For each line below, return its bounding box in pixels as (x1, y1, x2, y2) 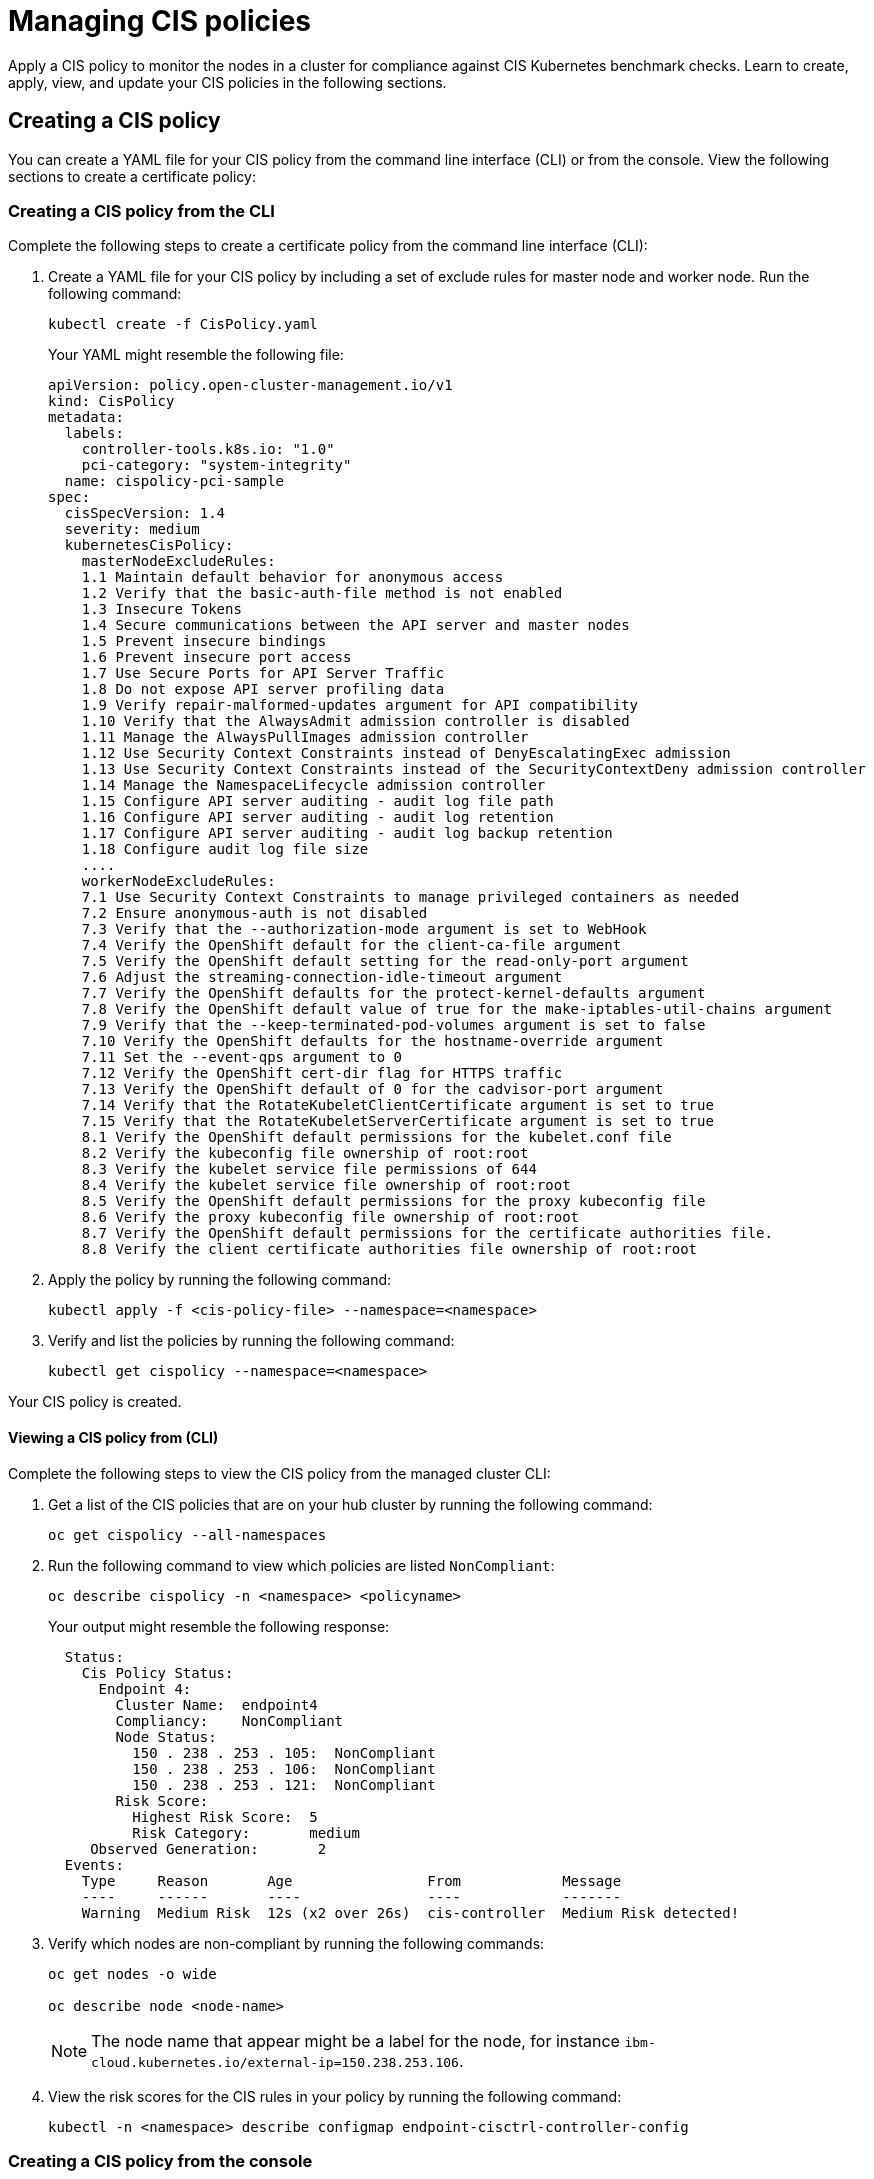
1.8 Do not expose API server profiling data (81, 681, 445, 698)
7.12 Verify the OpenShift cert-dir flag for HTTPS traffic (81, 1065, 563, 1082)
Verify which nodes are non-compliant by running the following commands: (48, 1934, 545, 1952)
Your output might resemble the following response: (48, 1617, 390, 1635)
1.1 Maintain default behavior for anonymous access (81, 569, 504, 586)
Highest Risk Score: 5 (132, 1808, 318, 1825)
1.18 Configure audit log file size (81, 841, 369, 858)
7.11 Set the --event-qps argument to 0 (81, 1049, 403, 1066)
